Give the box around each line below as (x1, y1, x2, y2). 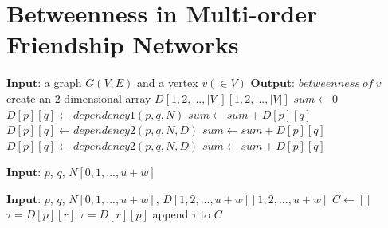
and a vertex (137, 74, 198, 91)
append (152, 206, 189, 222)
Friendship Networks (6, 28, 239, 61)
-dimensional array (60, 89, 151, 106)
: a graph (37, 74, 82, 91)
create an (6, 89, 52, 106)
